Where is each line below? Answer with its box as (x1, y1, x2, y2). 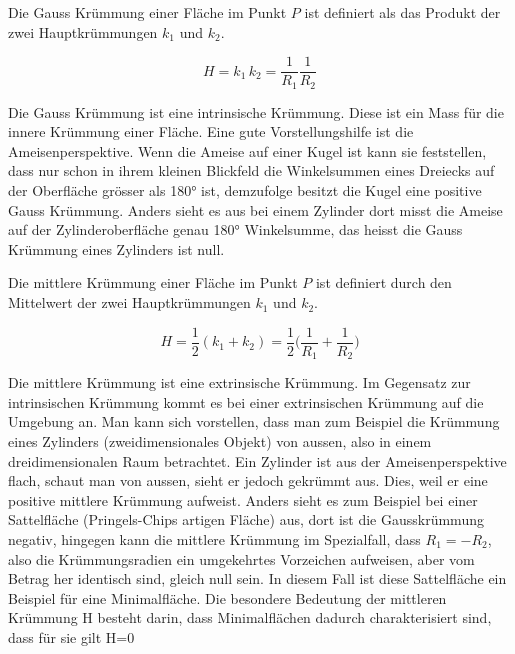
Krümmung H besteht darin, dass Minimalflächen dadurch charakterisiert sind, (8, 607, 492, 628)
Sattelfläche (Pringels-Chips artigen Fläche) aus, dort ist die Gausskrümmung (8, 509, 484, 530)
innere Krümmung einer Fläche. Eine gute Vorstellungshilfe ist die (8, 121, 414, 142)
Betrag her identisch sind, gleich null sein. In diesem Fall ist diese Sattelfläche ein (8, 568, 507, 589)
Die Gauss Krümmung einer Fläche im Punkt (8, 2, 287, 22)
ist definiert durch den (315, 272, 452, 293)
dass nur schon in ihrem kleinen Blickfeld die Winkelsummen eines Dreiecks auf (8, 160, 495, 181)
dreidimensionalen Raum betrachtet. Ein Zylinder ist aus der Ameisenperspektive (8, 450, 507, 471)
